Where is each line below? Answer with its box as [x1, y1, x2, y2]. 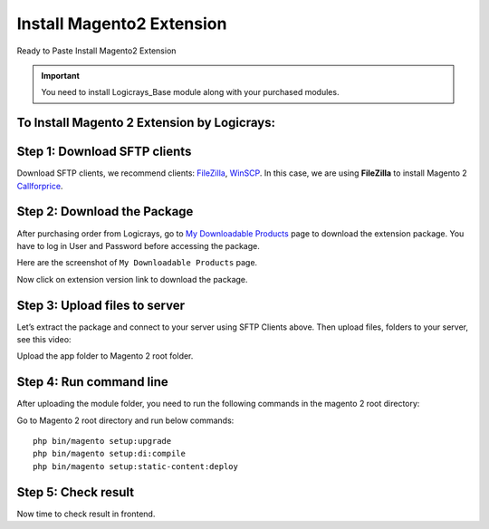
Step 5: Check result [16, 485, 135, 500]
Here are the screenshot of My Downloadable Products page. [16, 257, 258, 268]
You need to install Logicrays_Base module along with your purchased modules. [41, 87, 340, 98]
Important [41, 70, 81, 81]
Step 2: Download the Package [16, 204, 194, 219]
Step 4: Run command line [16, 374, 169, 390]
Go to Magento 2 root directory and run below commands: [16, 415, 235, 426]
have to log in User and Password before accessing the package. [16, 240, 260, 251]
